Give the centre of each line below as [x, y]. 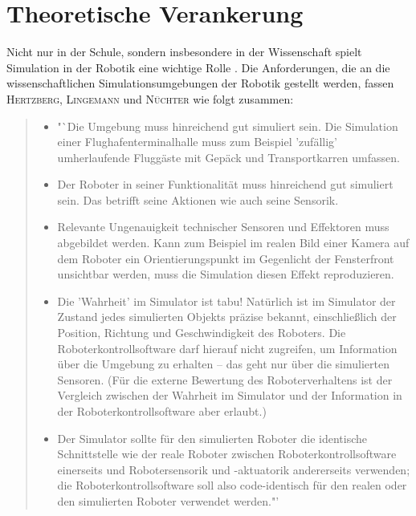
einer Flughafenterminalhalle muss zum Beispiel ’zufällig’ [197, 142]
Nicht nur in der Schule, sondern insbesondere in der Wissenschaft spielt [184, 52]
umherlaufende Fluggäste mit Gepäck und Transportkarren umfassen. [228, 157]
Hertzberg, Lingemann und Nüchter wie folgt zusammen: [150, 98]
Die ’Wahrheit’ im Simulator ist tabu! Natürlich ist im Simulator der [226, 301]
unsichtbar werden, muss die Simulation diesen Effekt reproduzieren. [226, 274]
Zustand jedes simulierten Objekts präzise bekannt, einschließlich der [227, 317]
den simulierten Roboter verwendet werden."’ [168, 500]
